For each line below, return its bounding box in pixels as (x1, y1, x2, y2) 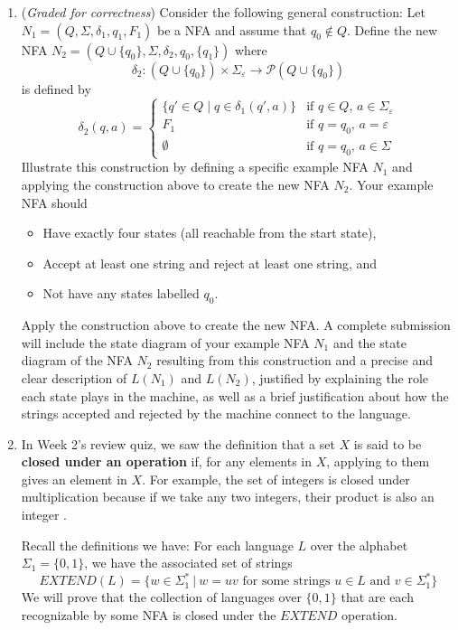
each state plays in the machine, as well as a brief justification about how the (21, 386, 449, 405)
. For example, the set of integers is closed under (142, 469, 410, 488)
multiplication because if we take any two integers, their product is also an (21, 487, 435, 506)
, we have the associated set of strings (84, 553, 293, 572)
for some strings (242, 575, 331, 588)
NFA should (21, 193, 88, 212)
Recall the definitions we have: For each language (21, 535, 294, 554)
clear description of (21, 368, 127, 387)
